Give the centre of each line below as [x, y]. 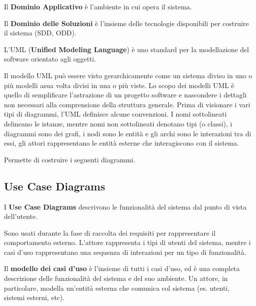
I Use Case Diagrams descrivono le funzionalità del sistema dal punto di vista [125, 206]
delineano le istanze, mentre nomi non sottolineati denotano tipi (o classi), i [118, 123]
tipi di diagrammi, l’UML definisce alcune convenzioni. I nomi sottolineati [115, 114]
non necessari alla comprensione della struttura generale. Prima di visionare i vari [127, 104]
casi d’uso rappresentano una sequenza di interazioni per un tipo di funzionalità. [125, 252]
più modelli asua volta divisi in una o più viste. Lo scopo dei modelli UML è [119, 85]
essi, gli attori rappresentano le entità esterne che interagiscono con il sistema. [122, 143]
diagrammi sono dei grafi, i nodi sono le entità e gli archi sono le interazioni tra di [128, 133]
